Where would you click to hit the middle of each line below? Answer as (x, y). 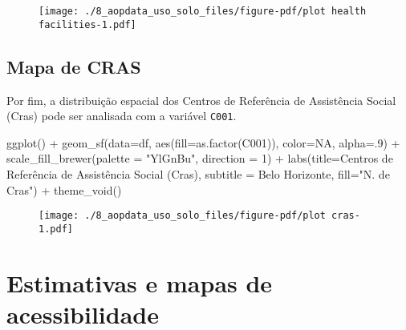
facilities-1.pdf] (87, 24)
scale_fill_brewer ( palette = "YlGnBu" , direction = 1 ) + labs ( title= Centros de (200, 158)
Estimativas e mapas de (140, 282)
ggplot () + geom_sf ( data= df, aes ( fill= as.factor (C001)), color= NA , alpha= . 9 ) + (203, 142)
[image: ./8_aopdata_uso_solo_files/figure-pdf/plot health (203, 11)
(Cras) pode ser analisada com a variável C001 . (122, 116)
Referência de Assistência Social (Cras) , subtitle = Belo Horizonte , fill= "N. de (198, 173)
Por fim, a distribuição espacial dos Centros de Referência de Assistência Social (201, 100)
